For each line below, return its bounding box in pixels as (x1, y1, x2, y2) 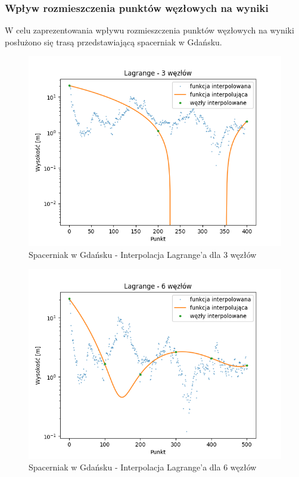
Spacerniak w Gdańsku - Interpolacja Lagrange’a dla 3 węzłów (29, 248, 257, 260)
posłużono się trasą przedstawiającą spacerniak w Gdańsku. (5, 35, 222, 48)
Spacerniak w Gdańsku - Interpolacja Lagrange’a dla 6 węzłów (29, 461, 257, 473)
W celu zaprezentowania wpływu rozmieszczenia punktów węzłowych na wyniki (5, 24, 294, 36)
